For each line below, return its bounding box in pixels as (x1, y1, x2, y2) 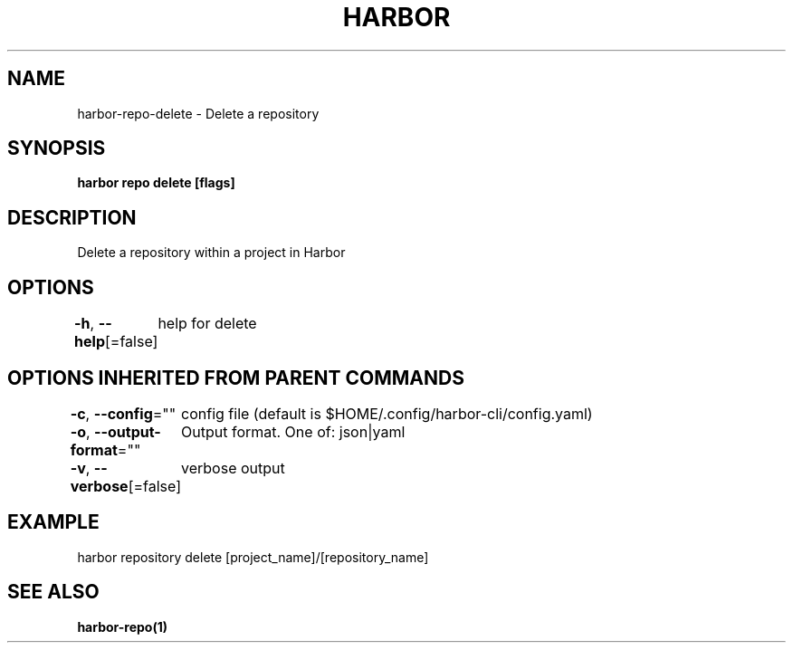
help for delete (158, 314, 257, 333)
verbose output (181, 458, 285, 477)
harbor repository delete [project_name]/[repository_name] (77, 549, 429, 565)
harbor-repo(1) (77, 618, 168, 635)
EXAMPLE (7, 511, 100, 534)
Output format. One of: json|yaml (181, 422, 406, 441)
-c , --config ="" (70, 404, 177, 423)
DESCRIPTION (7, 206, 137, 229)
